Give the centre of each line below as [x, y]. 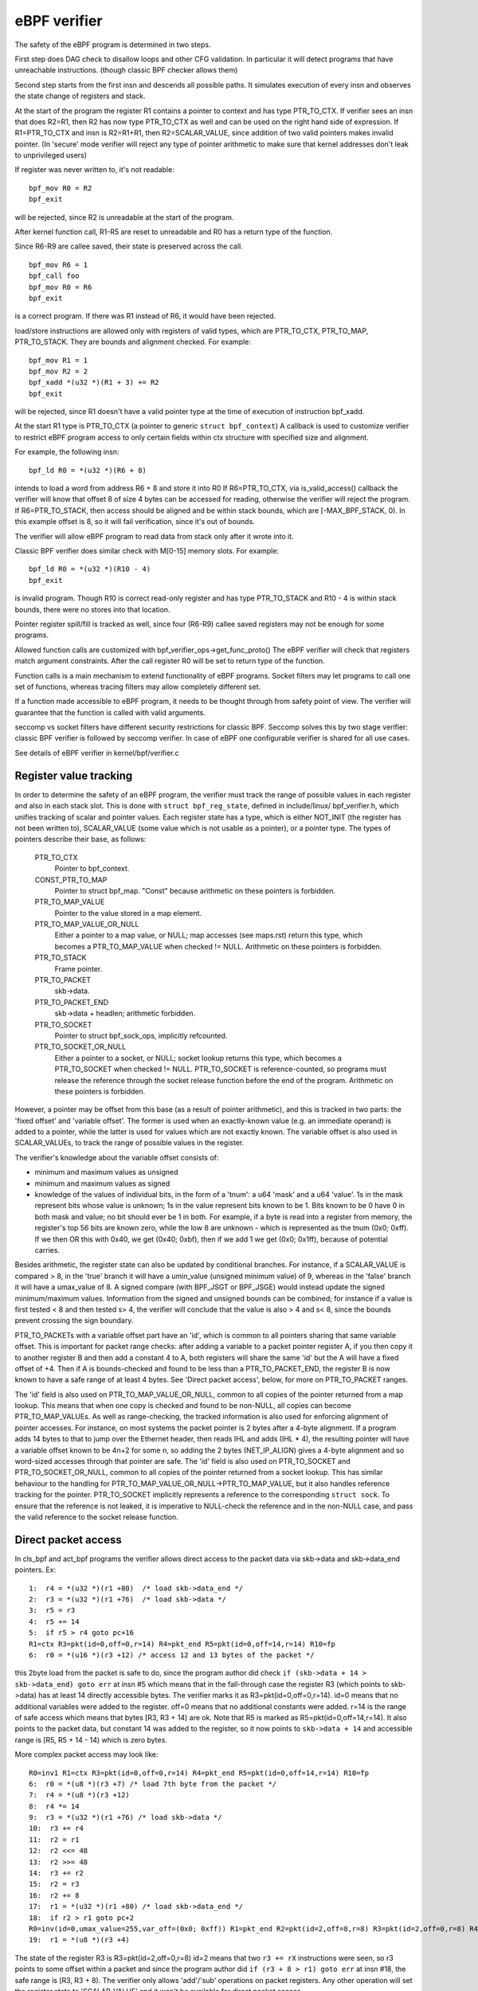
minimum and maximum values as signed [102, 1183]
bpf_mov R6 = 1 [59, 264]
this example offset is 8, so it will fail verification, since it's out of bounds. [135, 522]
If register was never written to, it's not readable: [94, 170]
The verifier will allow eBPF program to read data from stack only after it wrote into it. [154, 536]
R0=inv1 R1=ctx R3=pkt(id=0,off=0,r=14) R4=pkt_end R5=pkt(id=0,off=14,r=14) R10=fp [199, 1773]
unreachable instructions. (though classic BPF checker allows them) [126, 70]
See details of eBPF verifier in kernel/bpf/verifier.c [97, 753]
